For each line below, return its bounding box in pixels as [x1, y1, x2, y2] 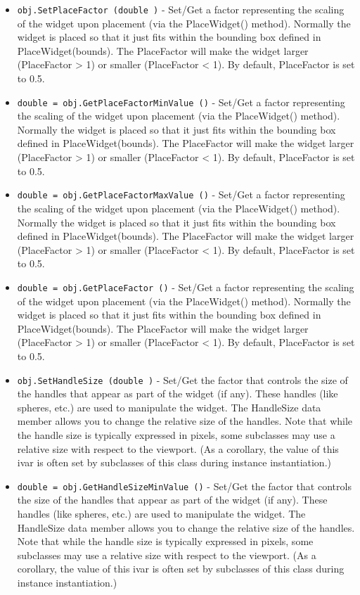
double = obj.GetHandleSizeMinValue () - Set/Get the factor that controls [17, 478, 352, 493]
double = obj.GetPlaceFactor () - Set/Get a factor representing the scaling [17, 279, 354, 294]
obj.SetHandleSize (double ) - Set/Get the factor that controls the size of [17, 372, 348, 387]
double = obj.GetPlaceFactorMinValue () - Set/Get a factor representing [17, 94, 345, 109]
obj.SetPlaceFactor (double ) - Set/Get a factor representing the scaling [17, 2, 345, 16]
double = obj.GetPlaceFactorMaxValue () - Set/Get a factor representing [17, 187, 345, 202]
